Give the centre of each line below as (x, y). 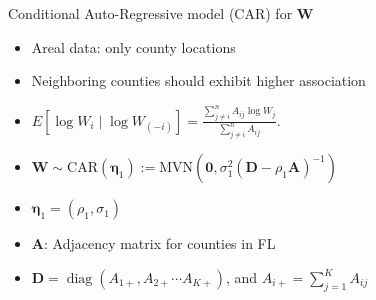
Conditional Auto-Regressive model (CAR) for (150, 13)
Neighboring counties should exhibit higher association (198, 80)
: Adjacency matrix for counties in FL (159, 243)
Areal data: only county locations (133, 46)
